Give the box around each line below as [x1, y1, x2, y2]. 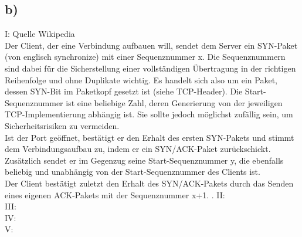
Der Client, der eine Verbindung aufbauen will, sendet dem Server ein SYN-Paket [5, 39, 298, 51]
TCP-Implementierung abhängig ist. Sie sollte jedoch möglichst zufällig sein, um [5, 108, 293, 120]
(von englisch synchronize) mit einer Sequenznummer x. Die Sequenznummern [5, 50, 286, 63]
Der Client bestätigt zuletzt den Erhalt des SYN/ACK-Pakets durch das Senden [5, 177, 294, 189]
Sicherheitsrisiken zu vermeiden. [5, 119, 120, 131]
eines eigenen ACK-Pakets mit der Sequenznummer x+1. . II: [5, 188, 225, 201]
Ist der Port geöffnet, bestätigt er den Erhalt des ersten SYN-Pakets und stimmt [5, 131, 294, 143]
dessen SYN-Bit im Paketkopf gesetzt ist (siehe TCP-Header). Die [5, 85, 243, 97]
